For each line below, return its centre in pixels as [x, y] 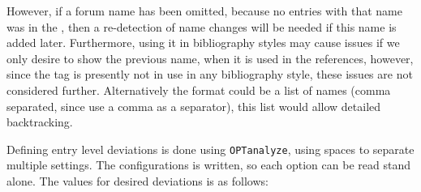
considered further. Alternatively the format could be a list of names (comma [199, 90]
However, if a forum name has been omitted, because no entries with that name [204, 11]
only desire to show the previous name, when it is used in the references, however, [210, 58]
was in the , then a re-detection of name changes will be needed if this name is [202, 26]
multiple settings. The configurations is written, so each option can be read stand [208, 165]
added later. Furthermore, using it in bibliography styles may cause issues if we [203, 43]
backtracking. [40, 122]
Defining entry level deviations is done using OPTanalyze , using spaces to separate [210, 149]
